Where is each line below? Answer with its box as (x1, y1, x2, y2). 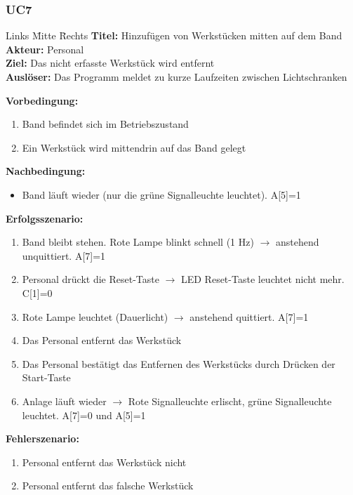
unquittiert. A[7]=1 (22, 248, 106, 263)
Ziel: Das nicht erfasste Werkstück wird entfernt (6, 55, 215, 70)
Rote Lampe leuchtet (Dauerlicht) (22, 309, 168, 324)
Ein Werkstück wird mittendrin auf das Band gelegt (22, 140, 246, 154)
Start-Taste (22, 370, 71, 385)
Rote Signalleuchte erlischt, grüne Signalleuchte (128, 393, 332, 408)
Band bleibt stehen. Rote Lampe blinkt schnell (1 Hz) (22, 235, 254, 249)
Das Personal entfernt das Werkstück (22, 333, 182, 348)
